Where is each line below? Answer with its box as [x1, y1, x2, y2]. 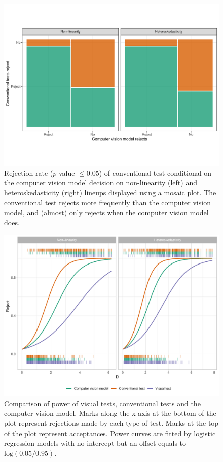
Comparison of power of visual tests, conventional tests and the [4, 398, 201, 408]
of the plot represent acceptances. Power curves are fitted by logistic [4, 427, 216, 438]
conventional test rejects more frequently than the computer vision [4, 197, 211, 208]
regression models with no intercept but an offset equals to [4, 438, 187, 448]
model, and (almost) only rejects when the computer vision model [4, 207, 209, 217]
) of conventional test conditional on [99, 167, 212, 178]
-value [56, 167, 75, 178]
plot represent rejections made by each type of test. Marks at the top [4, 417, 219, 428]
